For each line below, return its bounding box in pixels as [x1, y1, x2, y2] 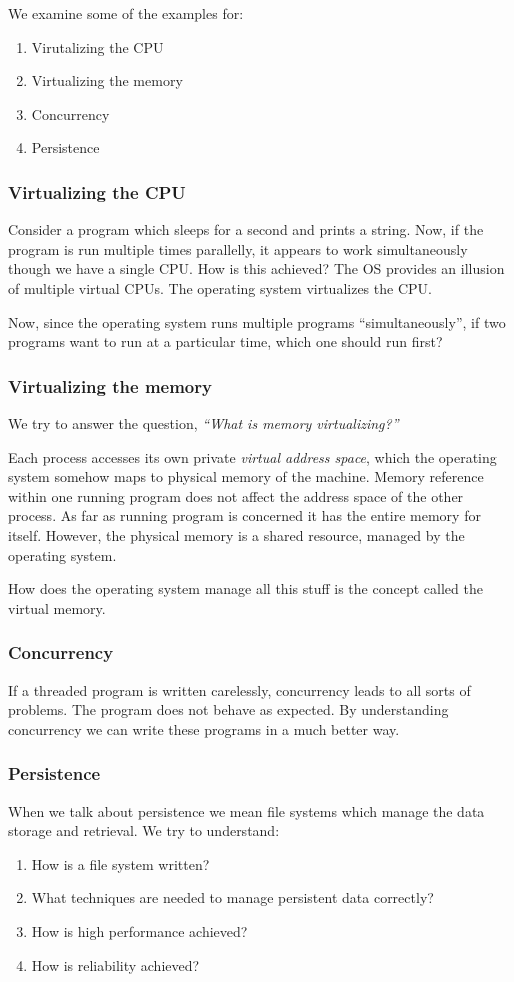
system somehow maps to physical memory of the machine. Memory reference [8, 466, 484, 487]
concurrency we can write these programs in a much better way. [8, 718, 400, 739]
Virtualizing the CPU [8, 179, 186, 204]
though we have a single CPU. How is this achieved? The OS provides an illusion [8, 258, 505, 279]
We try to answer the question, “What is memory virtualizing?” [8, 412, 399, 433]
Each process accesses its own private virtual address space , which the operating [8, 446, 497, 467]
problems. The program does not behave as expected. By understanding [8, 699, 449, 720]
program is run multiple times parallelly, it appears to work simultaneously [8, 238, 468, 259]
